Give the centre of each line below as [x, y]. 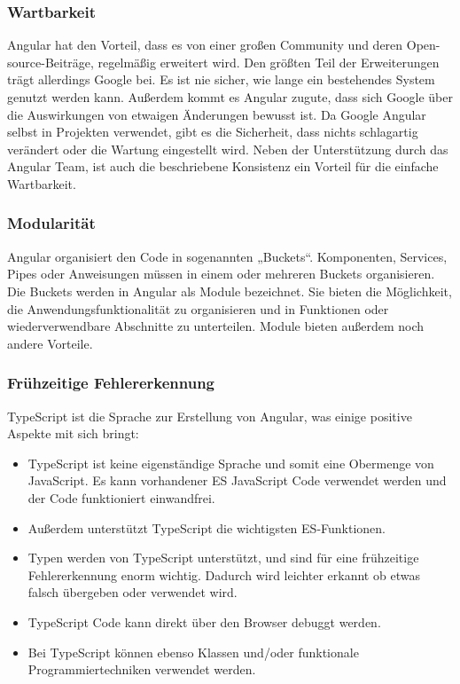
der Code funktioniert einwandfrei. [121, 497]
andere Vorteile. [50, 343]
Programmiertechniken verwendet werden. [142, 669]
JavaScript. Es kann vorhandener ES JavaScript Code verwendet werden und [237, 480]
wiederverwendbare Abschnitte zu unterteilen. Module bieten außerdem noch [216, 326]
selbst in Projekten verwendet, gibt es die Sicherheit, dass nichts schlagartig [213, 132]
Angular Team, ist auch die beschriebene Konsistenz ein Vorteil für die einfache [223, 166]
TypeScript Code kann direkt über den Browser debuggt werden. [204, 621]
